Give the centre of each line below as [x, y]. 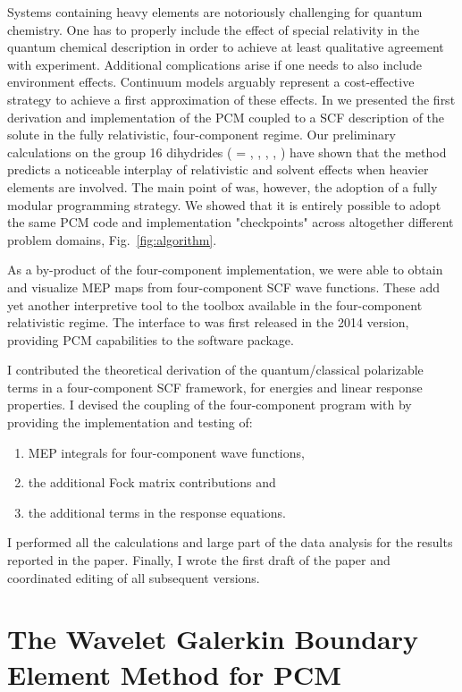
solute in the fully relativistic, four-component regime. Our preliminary [202, 135]
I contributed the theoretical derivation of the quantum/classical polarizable [215, 370]
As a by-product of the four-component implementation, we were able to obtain [225, 270]
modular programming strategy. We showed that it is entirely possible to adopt [224, 204]
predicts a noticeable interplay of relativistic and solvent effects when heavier [218, 169]
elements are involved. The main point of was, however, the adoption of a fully [223, 186]
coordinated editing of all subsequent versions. [134, 577]
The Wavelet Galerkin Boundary [213, 639]
